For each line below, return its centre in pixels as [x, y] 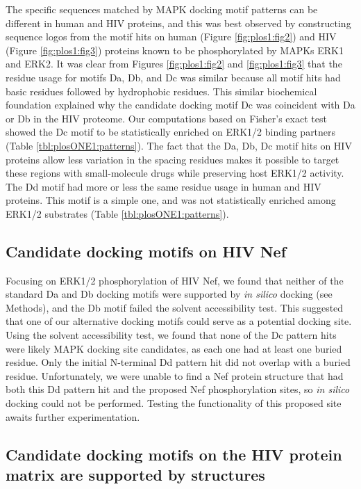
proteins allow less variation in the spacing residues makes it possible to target [173, 159]
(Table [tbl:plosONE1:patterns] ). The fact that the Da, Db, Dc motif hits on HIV [179, 145]
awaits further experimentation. [73, 416]
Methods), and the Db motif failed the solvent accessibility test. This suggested [175, 307]
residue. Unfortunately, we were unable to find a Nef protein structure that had [175, 375]
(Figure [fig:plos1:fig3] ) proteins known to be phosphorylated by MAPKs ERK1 [175, 50]
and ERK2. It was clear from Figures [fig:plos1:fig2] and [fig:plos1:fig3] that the [174, 64]
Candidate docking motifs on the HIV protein [174, 454]
